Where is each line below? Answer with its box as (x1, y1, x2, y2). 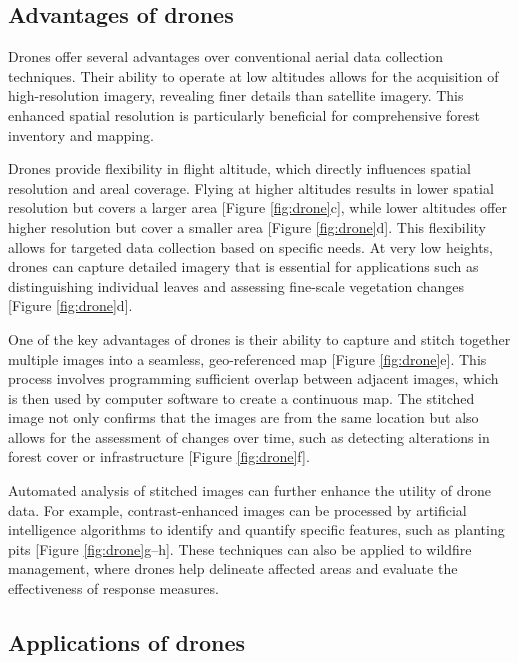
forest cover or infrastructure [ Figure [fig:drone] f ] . (8, 446, 310, 467)
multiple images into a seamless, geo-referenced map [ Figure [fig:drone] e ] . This (8, 348, 487, 369)
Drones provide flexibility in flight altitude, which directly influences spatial (8, 158, 471, 179)
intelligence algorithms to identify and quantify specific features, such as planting (8, 519, 505, 540)
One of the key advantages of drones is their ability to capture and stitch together (8, 328, 511, 349)
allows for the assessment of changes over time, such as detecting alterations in (8, 426, 490, 447)
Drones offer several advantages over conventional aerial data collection (8, 46, 443, 67)
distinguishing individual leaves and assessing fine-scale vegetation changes (8, 275, 465, 296)
